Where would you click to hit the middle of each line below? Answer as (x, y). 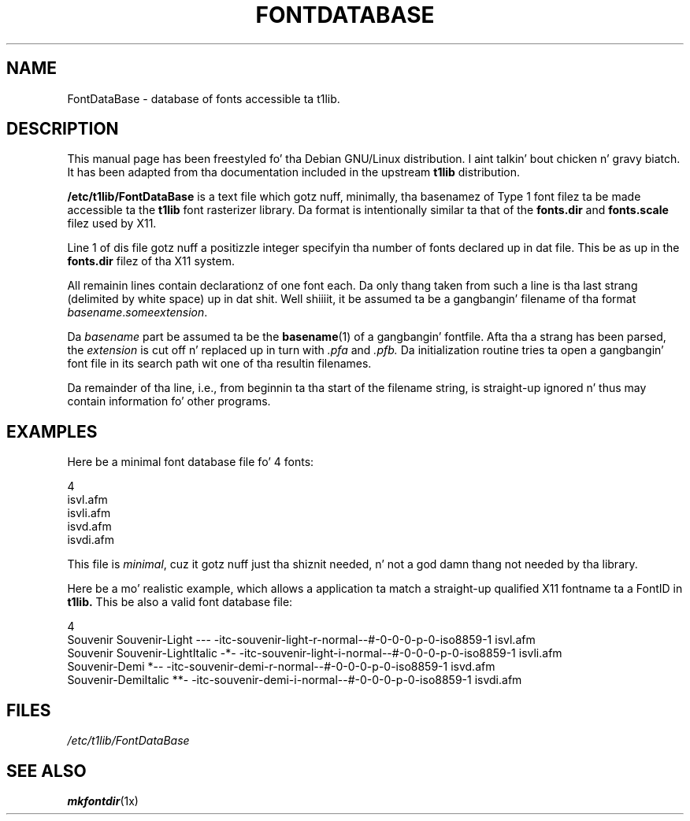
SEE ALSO (46, 771)
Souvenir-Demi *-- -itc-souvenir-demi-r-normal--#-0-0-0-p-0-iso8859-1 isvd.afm (281, 667)
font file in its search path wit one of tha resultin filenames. (219, 364)
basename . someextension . (137, 312)
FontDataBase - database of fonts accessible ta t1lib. (204, 98)
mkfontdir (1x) (103, 801)
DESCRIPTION (63, 129)
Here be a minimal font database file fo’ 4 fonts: (191, 462)
